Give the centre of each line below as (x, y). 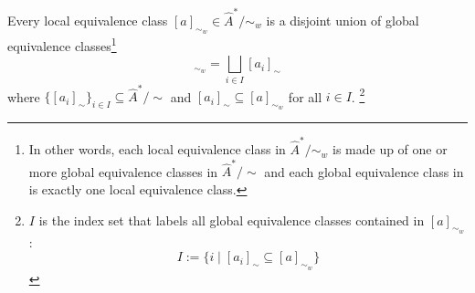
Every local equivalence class (88, 20)
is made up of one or (390, 149)
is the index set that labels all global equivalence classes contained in (232, 220)
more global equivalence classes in (123, 171)
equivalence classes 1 (62, 44)
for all (305, 96)
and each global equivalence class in (364, 171)
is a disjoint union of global (343, 20)
